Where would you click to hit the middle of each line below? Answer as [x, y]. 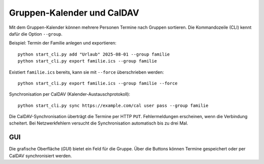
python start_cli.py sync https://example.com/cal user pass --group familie [113, 105]
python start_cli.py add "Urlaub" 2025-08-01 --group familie [94, 54]
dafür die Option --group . [36, 34]
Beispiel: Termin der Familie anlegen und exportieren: [63, 43]
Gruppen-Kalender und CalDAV [74, 13]
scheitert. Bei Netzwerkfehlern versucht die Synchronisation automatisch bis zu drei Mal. [99, 123]
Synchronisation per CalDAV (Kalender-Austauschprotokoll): [70, 94]
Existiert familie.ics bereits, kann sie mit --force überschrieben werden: [87, 72]
